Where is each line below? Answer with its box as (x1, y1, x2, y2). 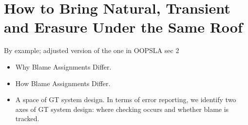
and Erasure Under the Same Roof (4, 17, 243, 37)
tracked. (15, 113, 39, 124)
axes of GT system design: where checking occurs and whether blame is (15, 104, 229, 114)
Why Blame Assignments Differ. (15, 61, 112, 71)
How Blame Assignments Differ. (15, 78, 111, 88)
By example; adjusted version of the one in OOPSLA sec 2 (4, 45, 179, 55)
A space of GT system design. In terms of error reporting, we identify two (15, 94, 236, 105)
